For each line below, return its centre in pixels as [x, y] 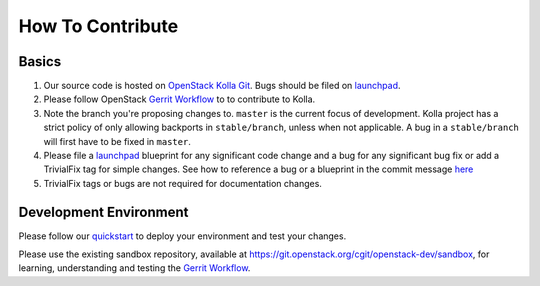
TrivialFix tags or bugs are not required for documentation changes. [182, 183]
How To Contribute [98, 26]
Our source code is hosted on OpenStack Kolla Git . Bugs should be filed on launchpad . [222, 86]
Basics [40, 61]
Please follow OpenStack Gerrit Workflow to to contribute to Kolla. [179, 99]
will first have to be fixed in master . [117, 141]
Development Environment [103, 211]
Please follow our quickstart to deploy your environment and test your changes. [182, 236]
